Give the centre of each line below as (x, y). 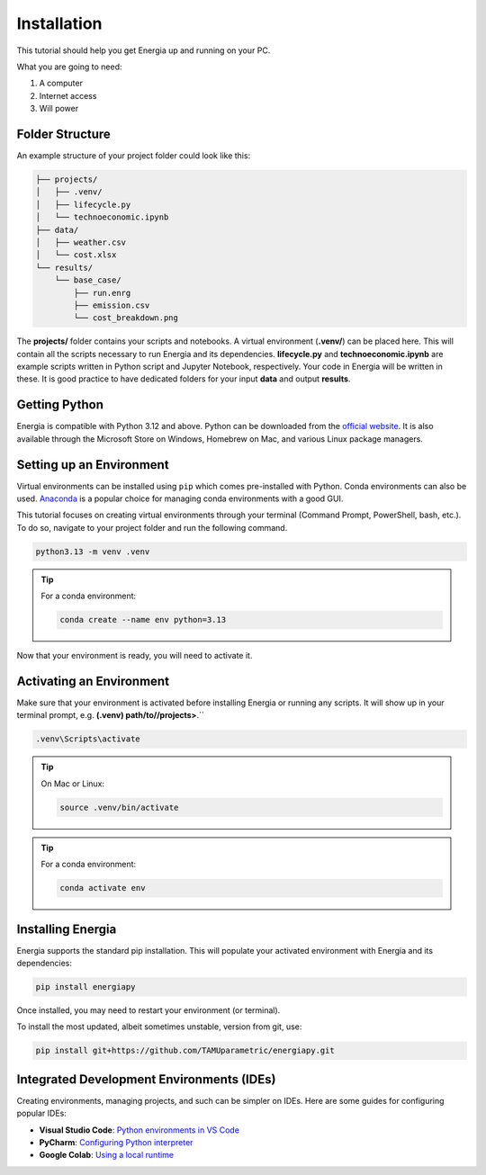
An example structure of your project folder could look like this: (134, 156)
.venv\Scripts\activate (88, 739)
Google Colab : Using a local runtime (107, 1155)
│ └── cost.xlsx (76, 255)
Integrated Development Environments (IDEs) (146, 1079)
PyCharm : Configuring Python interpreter (116, 1143)
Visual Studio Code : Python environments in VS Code (139, 1130)
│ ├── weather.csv (81, 242)
